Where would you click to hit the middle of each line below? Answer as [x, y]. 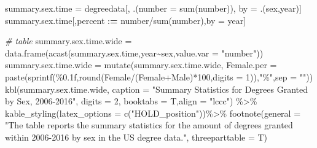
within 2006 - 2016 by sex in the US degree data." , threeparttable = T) [136, 137]
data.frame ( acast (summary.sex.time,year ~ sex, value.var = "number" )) [134, 53]
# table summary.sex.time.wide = [68, 41]
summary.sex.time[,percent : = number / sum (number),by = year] [126, 20]
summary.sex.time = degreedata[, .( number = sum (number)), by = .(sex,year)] [153, 8]
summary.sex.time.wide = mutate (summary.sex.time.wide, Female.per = [141, 65]
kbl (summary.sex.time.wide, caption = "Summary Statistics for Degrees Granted [157, 89]
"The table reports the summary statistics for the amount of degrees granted [149, 125]
